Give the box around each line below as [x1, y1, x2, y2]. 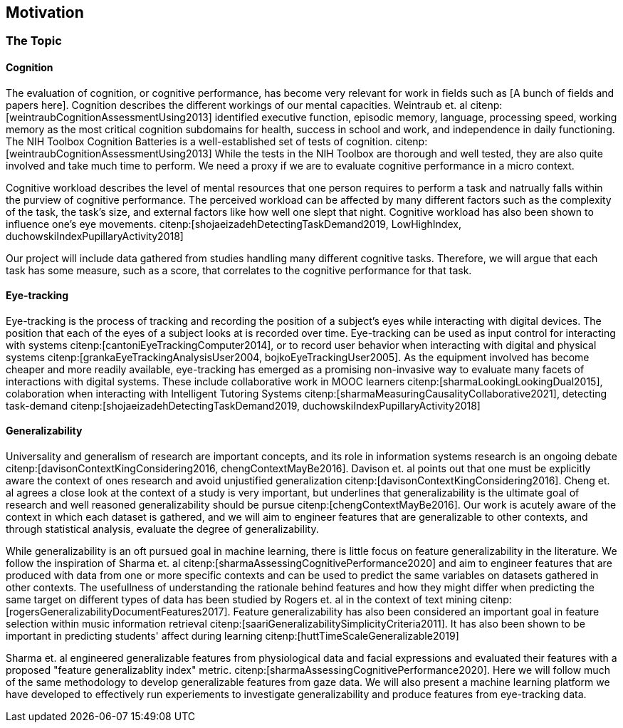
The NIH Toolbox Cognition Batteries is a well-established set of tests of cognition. [6, 135, 393, 147]
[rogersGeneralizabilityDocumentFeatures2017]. [6, 605, 231, 618]
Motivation [6, 4, 84, 21]
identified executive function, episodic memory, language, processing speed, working [214, 110, 617, 123]
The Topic [6, 33, 62, 48]
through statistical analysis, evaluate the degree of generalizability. [6, 523, 319, 536]
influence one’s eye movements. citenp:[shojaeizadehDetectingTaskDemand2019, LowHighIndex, [6, 217, 461, 230]
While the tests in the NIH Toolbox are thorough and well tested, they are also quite [214, 147, 603, 160]
